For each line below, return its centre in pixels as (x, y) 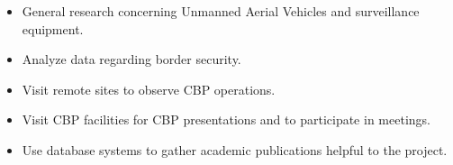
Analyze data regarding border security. (131, 59)
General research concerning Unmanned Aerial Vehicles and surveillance (221, 11)
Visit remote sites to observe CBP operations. (149, 89)
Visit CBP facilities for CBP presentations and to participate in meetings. (226, 119)
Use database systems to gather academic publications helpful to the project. (235, 149)
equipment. (53, 28)
